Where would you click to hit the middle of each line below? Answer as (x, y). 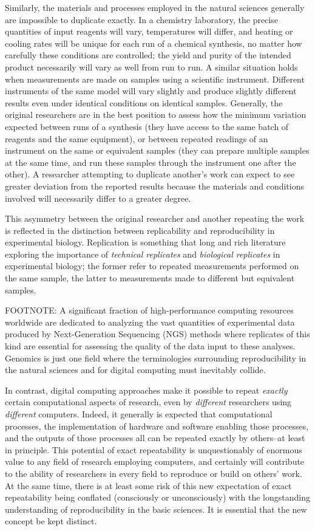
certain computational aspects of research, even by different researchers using (148, 402)
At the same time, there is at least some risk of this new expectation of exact (148, 485)
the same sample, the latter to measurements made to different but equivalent (150, 278)
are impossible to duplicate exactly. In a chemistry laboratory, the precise (142, 19)
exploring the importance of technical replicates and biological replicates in (143, 254)
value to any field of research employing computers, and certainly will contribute (155, 461)
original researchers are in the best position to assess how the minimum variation (156, 115)
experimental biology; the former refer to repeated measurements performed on (152, 266)
